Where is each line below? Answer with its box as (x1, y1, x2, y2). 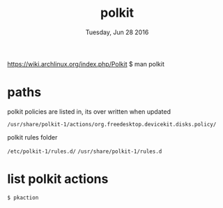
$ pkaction (7, 194, 39, 201)
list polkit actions (7, 171, 109, 187)
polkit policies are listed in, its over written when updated (7, 107, 171, 116)
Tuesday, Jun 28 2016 (85, 28, 149, 36)
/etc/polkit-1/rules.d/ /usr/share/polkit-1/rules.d (7, 148, 162, 155)
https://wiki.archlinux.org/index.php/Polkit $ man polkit (7, 59, 165, 68)
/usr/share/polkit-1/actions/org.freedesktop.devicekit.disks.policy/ (7, 121, 217, 128)
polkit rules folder (7, 133, 58, 141)
